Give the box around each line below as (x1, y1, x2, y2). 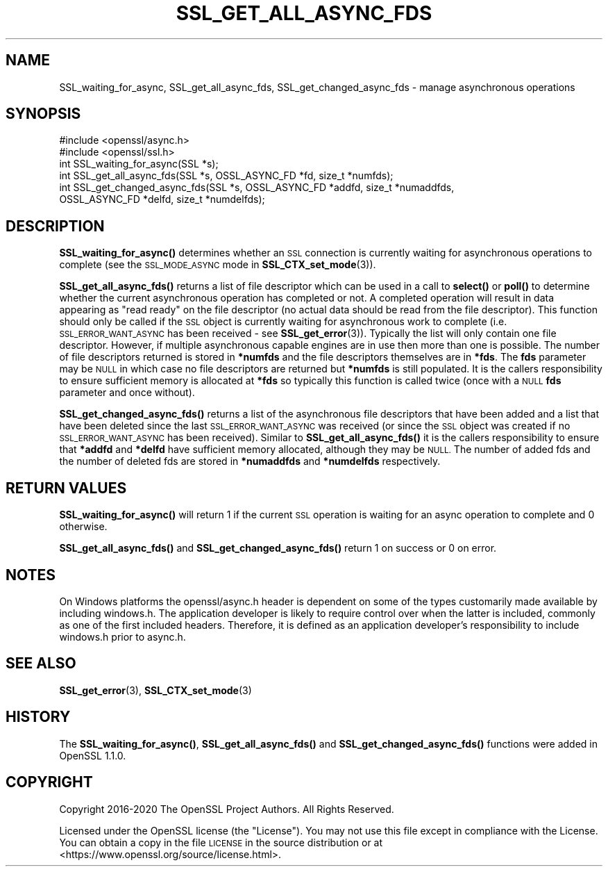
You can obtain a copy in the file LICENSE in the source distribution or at (59, 836, 383, 848)
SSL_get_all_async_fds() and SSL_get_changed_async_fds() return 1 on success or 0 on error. (59, 542, 497, 554)
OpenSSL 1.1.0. (59, 749, 126, 762)
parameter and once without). (59, 386, 195, 399)
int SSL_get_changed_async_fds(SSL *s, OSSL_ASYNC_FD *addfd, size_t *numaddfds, (59, 181, 455, 194)
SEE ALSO (6, 655, 76, 673)
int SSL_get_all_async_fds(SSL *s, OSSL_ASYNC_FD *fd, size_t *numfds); (59, 170, 394, 182)
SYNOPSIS (6, 105, 81, 123)
